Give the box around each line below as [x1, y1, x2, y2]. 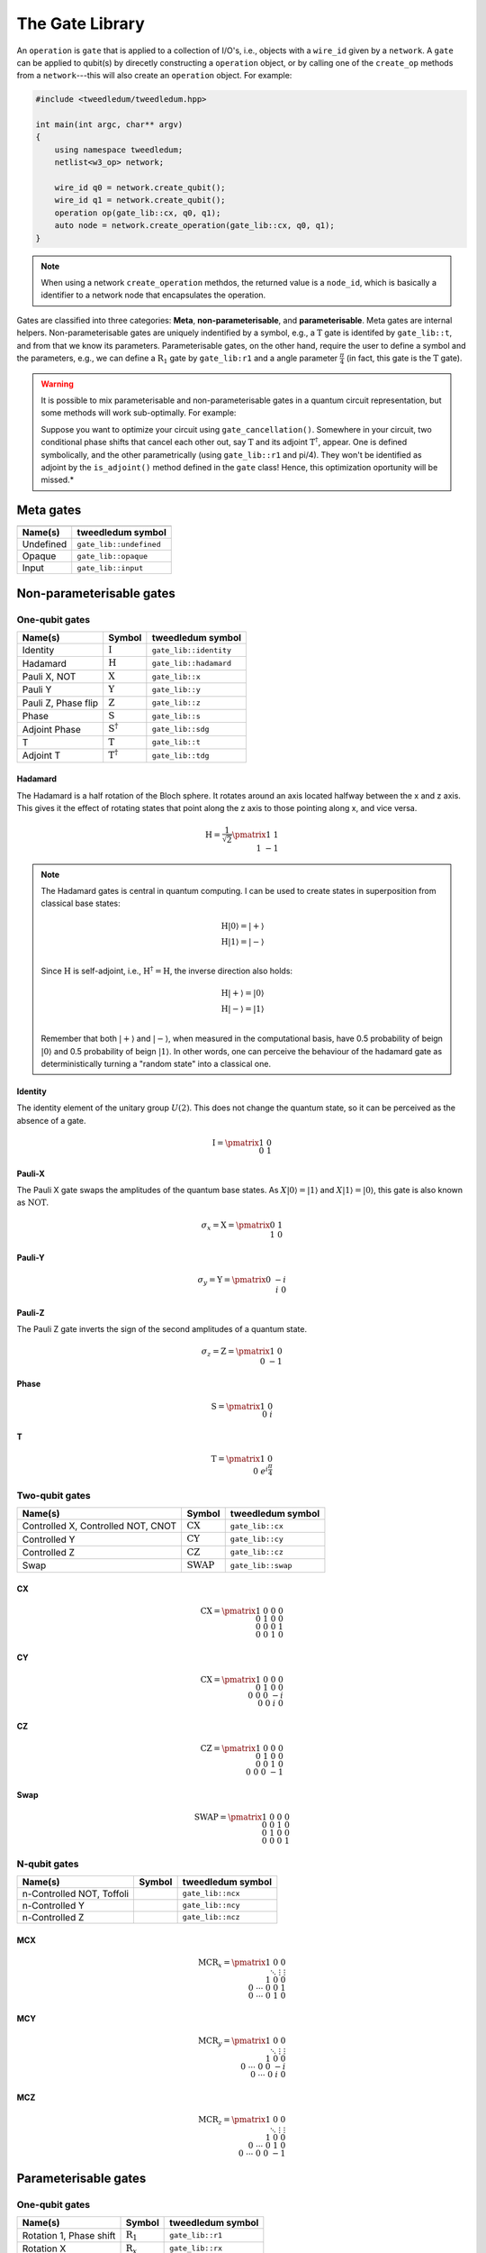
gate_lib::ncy [182, 1901, 240, 1911]
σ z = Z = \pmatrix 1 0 [201, 1346, 283, 1358]
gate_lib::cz [229, 1547, 283, 1557]
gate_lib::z [151, 698, 202, 707]
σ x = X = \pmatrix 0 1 [201, 1219, 283, 1232]
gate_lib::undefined [76, 539, 161, 549]
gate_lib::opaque [76, 551, 148, 561]
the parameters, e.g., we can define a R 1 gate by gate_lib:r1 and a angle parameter [16, 352, 338, 365]
